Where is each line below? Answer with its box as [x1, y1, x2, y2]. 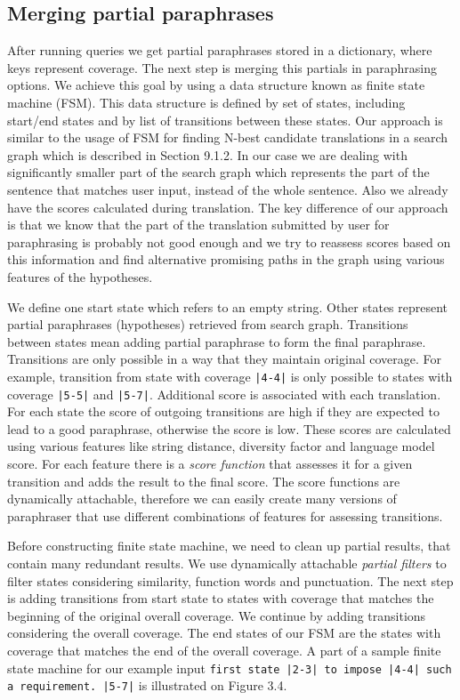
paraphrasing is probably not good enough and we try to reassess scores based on [7, 232, 451, 251]
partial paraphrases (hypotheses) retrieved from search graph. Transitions [7, 315, 408, 334]
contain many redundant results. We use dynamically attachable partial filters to [7, 553, 447, 572]
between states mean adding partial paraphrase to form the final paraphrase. [7, 332, 426, 350]
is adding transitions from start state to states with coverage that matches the [7, 589, 434, 607]
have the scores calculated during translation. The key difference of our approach [7, 197, 448, 216]
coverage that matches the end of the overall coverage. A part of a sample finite [7, 640, 441, 659]
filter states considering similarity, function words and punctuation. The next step [7, 571, 454, 590]
